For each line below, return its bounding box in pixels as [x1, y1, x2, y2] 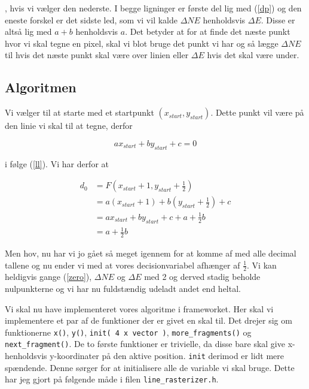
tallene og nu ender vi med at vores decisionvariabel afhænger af [5, 258, 240, 271]
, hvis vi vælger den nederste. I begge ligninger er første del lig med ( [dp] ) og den [5, 2, 302, 14]
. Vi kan [247, 258, 277, 271]
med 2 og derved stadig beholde [144, 270, 261, 283]
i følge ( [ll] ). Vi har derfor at [5, 157, 109, 170]
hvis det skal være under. [207, 49, 299, 61]
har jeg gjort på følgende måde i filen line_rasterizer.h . [5, 373, 219, 385]
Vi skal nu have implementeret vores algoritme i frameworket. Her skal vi [5, 302, 274, 315]
